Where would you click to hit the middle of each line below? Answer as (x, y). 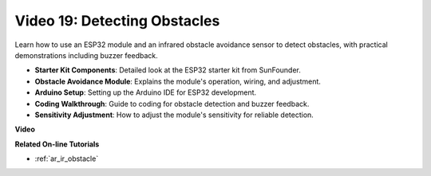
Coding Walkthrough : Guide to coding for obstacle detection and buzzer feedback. (172, 104)
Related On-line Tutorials (57, 144)
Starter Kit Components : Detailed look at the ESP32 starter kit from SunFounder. (168, 70)
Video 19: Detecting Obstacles (117, 21)
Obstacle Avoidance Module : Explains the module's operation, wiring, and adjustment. (178, 81)
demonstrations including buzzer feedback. (87, 55)
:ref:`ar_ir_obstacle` (67, 158)
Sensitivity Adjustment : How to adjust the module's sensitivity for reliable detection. (174, 115)
